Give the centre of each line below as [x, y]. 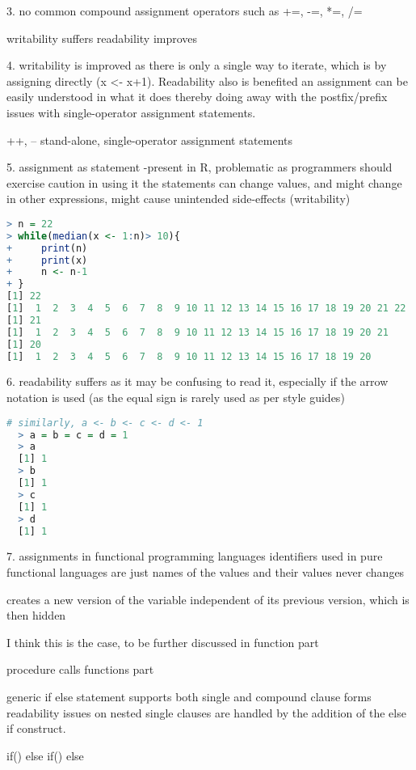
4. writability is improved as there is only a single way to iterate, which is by [197, 65]
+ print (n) [47, 248]
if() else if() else [45, 755]
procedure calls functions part [80, 669]
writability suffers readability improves [102, 38]
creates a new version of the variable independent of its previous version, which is [208, 599]
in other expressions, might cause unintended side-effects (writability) [179, 199]
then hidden [36, 615]
